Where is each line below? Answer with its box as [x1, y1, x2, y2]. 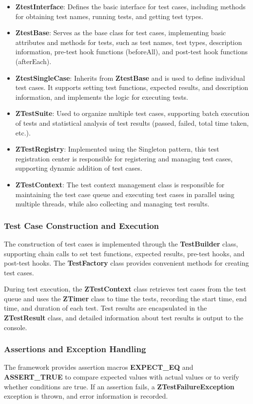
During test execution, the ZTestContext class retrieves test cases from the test [4, 284, 247, 294]
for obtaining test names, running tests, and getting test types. [15, 11, 203, 21]
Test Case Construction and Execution [4, 219, 159, 231]
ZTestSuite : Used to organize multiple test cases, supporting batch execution [15, 108, 250, 118]
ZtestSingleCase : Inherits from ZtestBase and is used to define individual [15, 72, 245, 83]
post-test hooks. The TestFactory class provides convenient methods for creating [4, 258, 249, 268]
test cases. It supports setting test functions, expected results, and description [15, 82, 249, 92]
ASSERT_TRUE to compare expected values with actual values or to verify [4, 372, 239, 382]
